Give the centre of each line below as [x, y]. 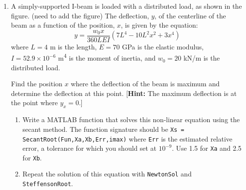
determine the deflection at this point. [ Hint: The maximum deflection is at [124, 93]
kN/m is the [201, 58]
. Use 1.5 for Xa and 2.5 [207, 148]
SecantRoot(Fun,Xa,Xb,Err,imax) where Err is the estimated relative [127, 138]
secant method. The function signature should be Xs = [103, 129]
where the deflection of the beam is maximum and [145, 84]
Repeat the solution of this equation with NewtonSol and [107, 174]
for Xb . [32, 157]
